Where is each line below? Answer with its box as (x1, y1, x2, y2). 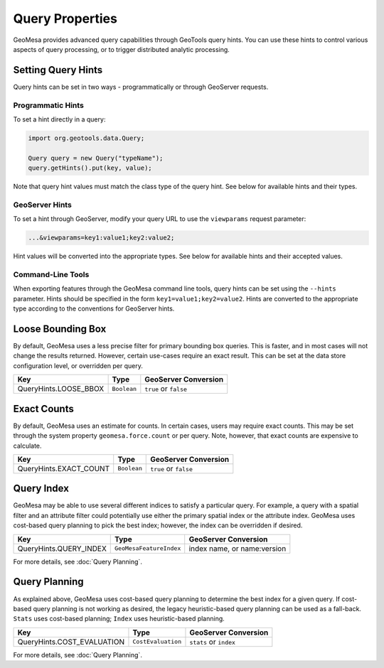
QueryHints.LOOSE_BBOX (17, 384, 105, 394)
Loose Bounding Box (13, 323, 107, 335)
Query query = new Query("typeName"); (28, 153, 164, 162)
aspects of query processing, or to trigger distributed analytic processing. (13, 45, 230, 53)
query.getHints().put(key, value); (28, 164, 152, 172)
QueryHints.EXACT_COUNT (17, 463, 110, 473)
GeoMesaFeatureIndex (114, 544, 181, 552)
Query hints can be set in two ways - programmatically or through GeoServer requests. (13, 82, 269, 91)
